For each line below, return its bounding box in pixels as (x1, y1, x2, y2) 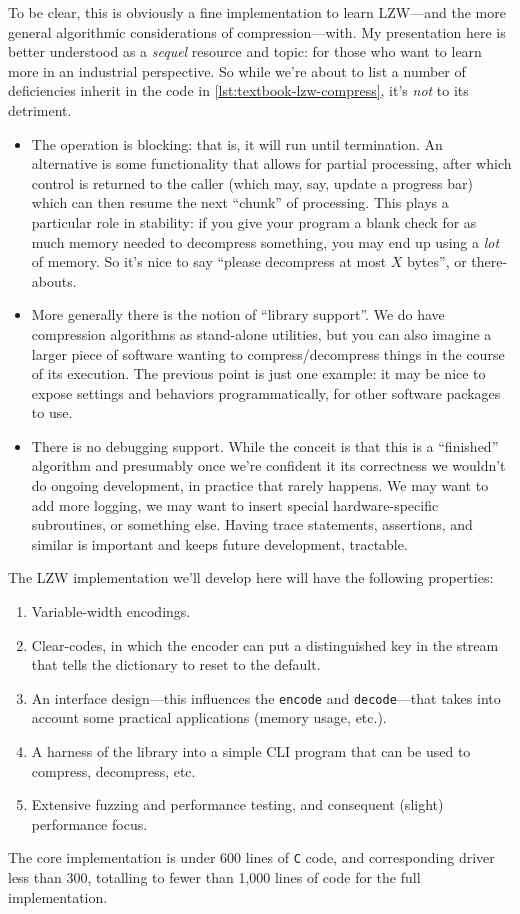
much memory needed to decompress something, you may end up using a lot (31, 231, 500, 252)
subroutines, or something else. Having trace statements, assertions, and (31, 514, 473, 535)
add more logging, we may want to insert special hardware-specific (31, 494, 439, 515)
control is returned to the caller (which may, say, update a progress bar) (31, 172, 473, 193)
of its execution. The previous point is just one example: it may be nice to (31, 363, 486, 384)
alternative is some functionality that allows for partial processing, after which (31, 153, 512, 174)
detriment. (8, 99, 72, 120)
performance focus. (31, 813, 148, 834)
